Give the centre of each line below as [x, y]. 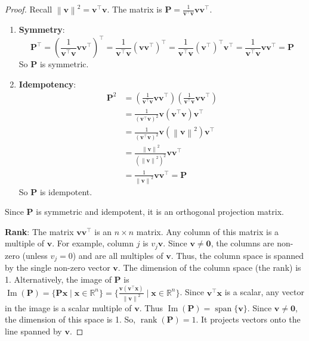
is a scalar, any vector [264, 292]
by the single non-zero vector [58, 268]
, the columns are [242, 243]
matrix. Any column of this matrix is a [208, 231]
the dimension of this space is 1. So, [70, 319]
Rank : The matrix [39, 231]
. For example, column [93, 243]
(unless [35, 255]
